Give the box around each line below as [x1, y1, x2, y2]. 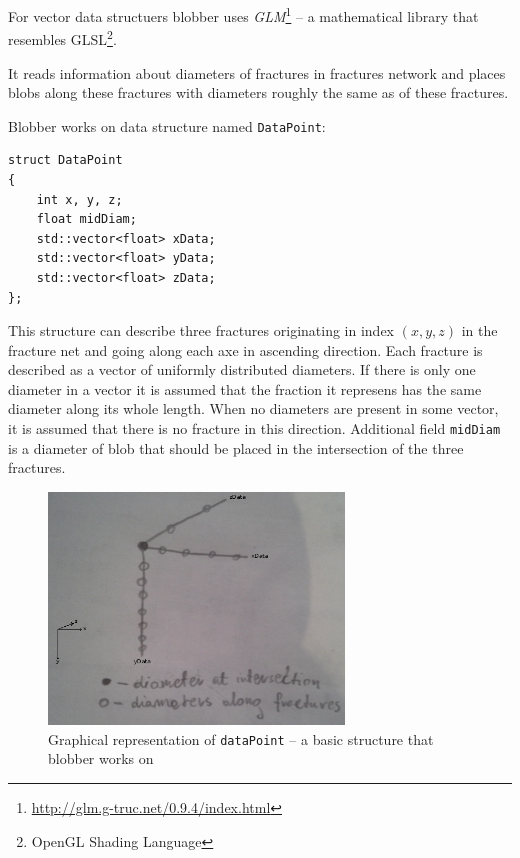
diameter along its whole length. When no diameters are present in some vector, [8, 398, 499, 419]
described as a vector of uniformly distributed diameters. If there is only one [8, 359, 476, 380]
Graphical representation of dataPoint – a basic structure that [48, 728, 434, 749]
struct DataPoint [8, 153, 123, 168]
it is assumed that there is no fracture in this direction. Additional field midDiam [8, 418, 501, 439]
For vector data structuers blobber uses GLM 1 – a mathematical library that [8, 3, 479, 26]
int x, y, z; [36, 192, 123, 207]
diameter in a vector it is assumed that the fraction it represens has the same [8, 378, 482, 399]
